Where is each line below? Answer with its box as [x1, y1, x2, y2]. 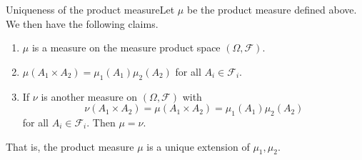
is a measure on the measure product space [31, 40, 221, 55]
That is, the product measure [6, 139, 134, 154]
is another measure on [41, 89, 138, 104]
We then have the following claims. [6, 16, 159, 31]
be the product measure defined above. [186, 2, 357, 16]
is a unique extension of [146, 139, 250, 154]
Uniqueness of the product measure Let [6, 2, 175, 16]
